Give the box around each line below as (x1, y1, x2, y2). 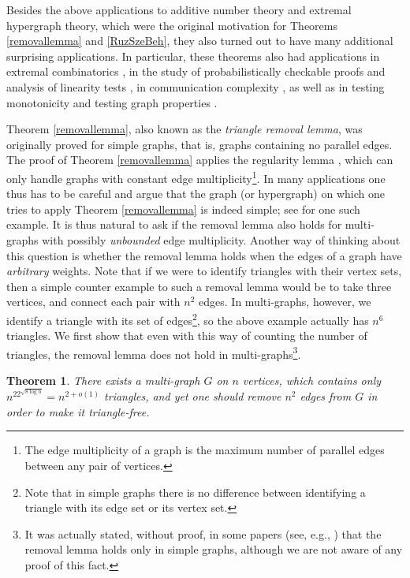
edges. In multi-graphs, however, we (199, 293, 371, 310)
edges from (300, 388, 352, 405)
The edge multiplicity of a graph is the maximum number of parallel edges (24, 442, 385, 458)
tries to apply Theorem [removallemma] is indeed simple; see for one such (6, 200, 360, 217)
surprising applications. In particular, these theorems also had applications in (6, 47, 380, 64)
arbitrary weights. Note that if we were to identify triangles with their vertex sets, (6, 263, 402, 279)
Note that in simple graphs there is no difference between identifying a (24, 483, 366, 500)
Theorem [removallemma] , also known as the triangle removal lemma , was (6, 121, 363, 137)
